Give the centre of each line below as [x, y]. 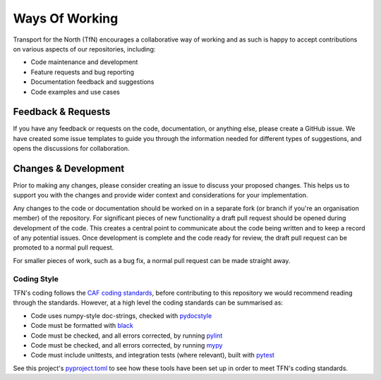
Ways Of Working [66, 18]
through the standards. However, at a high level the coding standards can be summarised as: [148, 302]
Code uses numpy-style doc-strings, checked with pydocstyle [121, 315]
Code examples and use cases [75, 92]
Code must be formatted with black [82, 326]
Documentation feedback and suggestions [92, 82]
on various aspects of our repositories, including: [84, 49]
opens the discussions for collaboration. [71, 149]
